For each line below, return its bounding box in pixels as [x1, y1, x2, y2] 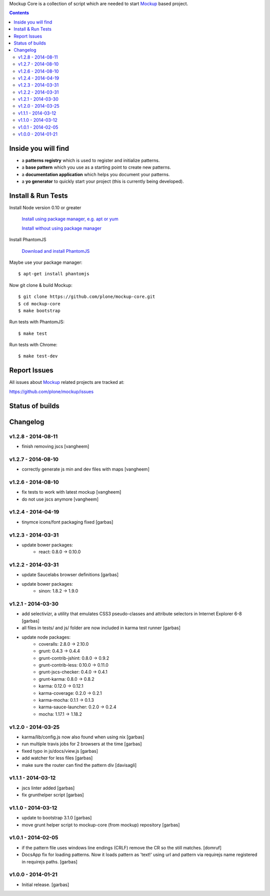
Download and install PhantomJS [21, 248, 90, 254]
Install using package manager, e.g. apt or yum [21, 216, 118, 222]
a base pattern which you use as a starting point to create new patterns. [21, 164, 171, 170]
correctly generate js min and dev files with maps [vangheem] [21, 466, 149, 473]
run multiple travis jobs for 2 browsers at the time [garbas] [21, 741, 142, 747]
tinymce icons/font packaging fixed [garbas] [21, 519, 113, 525]
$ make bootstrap [18, 308, 60, 313]
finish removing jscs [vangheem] [21, 443, 89, 449]
